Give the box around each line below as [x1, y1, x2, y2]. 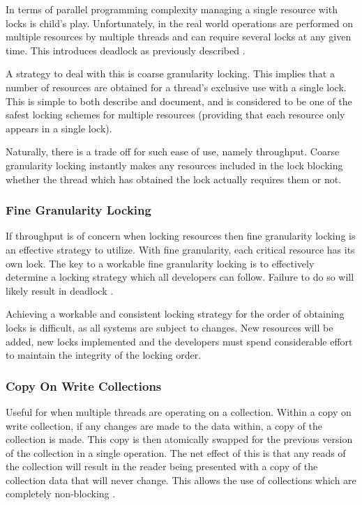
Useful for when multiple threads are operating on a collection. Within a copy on [6, 404, 352, 419]
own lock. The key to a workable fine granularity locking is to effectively [6, 256, 315, 270]
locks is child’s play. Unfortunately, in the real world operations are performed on [6, 15, 354, 30]
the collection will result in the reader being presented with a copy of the [6, 459, 318, 474]
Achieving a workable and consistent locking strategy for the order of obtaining [6, 306, 345, 321]
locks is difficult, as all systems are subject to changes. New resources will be [6, 320, 333, 334]
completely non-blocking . [6, 486, 116, 501]
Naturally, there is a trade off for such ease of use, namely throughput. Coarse [6, 144, 340, 159]
